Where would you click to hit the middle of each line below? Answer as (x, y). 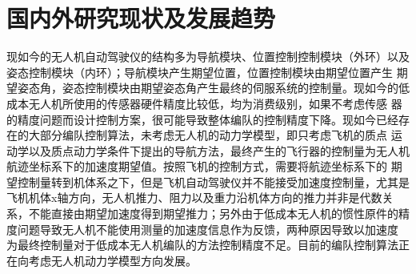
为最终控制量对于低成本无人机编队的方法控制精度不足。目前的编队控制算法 (202, 245)
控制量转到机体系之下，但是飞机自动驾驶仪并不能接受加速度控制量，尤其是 (213, 181)
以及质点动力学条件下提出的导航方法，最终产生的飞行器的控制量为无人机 (219, 150)
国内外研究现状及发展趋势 (141, 18)
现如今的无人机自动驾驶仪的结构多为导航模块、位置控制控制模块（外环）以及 (208, 56)
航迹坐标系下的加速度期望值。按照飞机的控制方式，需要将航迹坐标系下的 (197, 166)
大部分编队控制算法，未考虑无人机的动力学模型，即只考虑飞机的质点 (208, 135)
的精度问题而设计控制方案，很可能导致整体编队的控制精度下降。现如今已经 (202, 119)
